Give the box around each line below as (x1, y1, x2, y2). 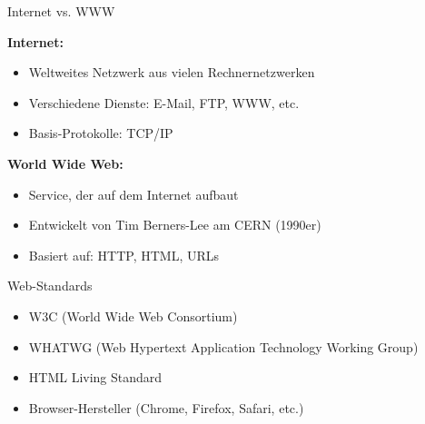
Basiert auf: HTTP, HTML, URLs (28, 245, 220, 264)
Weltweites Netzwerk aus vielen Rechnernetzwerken (28, 63, 315, 82)
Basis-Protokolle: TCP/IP (28, 123, 173, 143)
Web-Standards (7, 276, 93, 295)
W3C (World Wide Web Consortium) (28, 306, 238, 325)
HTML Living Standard (28, 368, 163, 387)
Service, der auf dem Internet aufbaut (28, 184, 239, 203)
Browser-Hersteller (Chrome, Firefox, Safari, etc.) (28, 398, 304, 417)
